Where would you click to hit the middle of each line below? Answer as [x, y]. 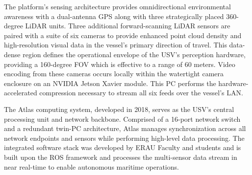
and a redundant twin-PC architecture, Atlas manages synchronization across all [125, 128]
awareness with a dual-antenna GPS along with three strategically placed [114, 16]
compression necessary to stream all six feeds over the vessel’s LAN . [141, 93]
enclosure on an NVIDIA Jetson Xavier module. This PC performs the [110, 83]
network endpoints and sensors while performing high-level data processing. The [124, 138]
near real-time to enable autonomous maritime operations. [91, 166]
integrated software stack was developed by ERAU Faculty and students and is [123, 147]
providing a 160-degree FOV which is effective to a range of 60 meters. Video [120, 64]
